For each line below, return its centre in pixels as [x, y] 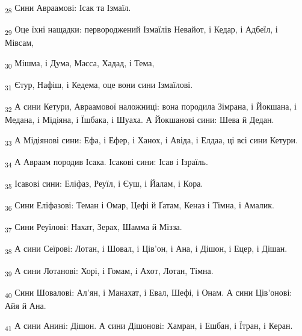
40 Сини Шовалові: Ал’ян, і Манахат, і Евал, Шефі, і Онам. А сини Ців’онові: [149, 293]
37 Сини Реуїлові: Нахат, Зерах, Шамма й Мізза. [94, 228]
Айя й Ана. [26, 305]
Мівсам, [20, 42]
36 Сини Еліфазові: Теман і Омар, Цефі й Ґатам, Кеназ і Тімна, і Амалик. [140, 206]
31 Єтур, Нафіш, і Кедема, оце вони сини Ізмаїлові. [99, 85]
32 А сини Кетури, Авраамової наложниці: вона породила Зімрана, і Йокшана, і [151, 107]
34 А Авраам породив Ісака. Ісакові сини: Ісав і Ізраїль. [106, 162]
